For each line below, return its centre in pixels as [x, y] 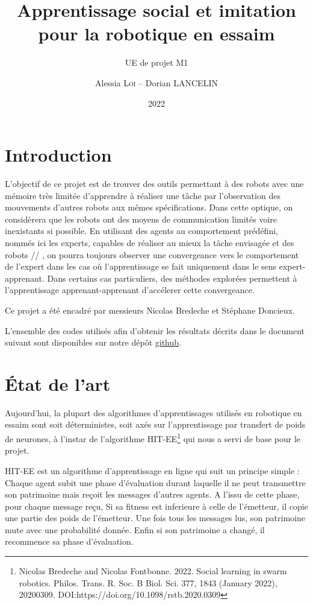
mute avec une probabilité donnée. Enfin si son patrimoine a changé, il [135, 529]
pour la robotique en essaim [156, 33]
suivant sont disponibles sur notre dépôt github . [93, 342]
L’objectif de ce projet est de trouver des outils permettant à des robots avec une [154, 184]
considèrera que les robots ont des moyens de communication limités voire [141, 219]
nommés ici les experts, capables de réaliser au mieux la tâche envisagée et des [150, 242]
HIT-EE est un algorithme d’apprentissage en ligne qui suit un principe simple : [152, 470]
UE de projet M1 [156, 62]
